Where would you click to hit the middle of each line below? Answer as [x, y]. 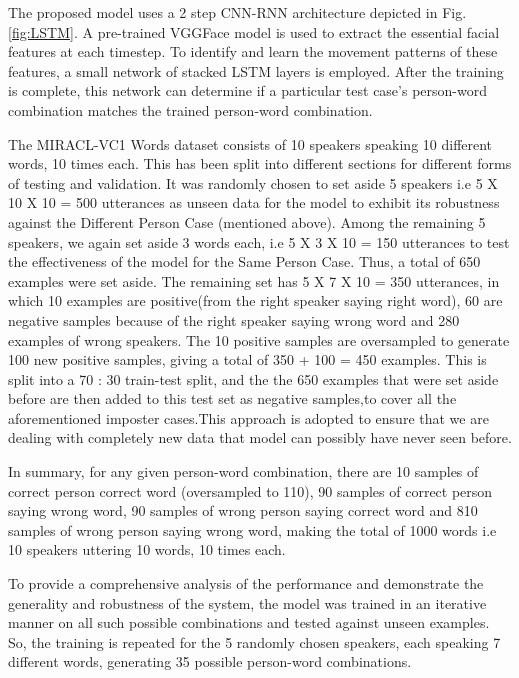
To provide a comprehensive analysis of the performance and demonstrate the [246, 583]
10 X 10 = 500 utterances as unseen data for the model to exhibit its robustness [254, 202]
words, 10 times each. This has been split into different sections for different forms [260, 163]
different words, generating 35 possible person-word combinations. [210, 661]
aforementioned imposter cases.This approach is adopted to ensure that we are [248, 417]
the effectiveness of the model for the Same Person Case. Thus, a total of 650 [244, 261]
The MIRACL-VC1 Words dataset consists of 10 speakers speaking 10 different [250, 143]
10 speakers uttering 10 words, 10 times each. [147, 549]
